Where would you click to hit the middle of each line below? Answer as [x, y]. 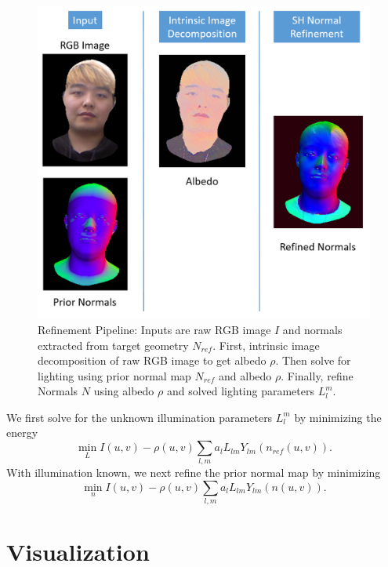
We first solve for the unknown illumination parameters [140, 417]
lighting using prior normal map [114, 375]
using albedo [124, 391]
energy [22, 433]
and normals [312, 329]
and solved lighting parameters [241, 391]
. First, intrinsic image [266, 345]
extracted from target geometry [113, 345]
